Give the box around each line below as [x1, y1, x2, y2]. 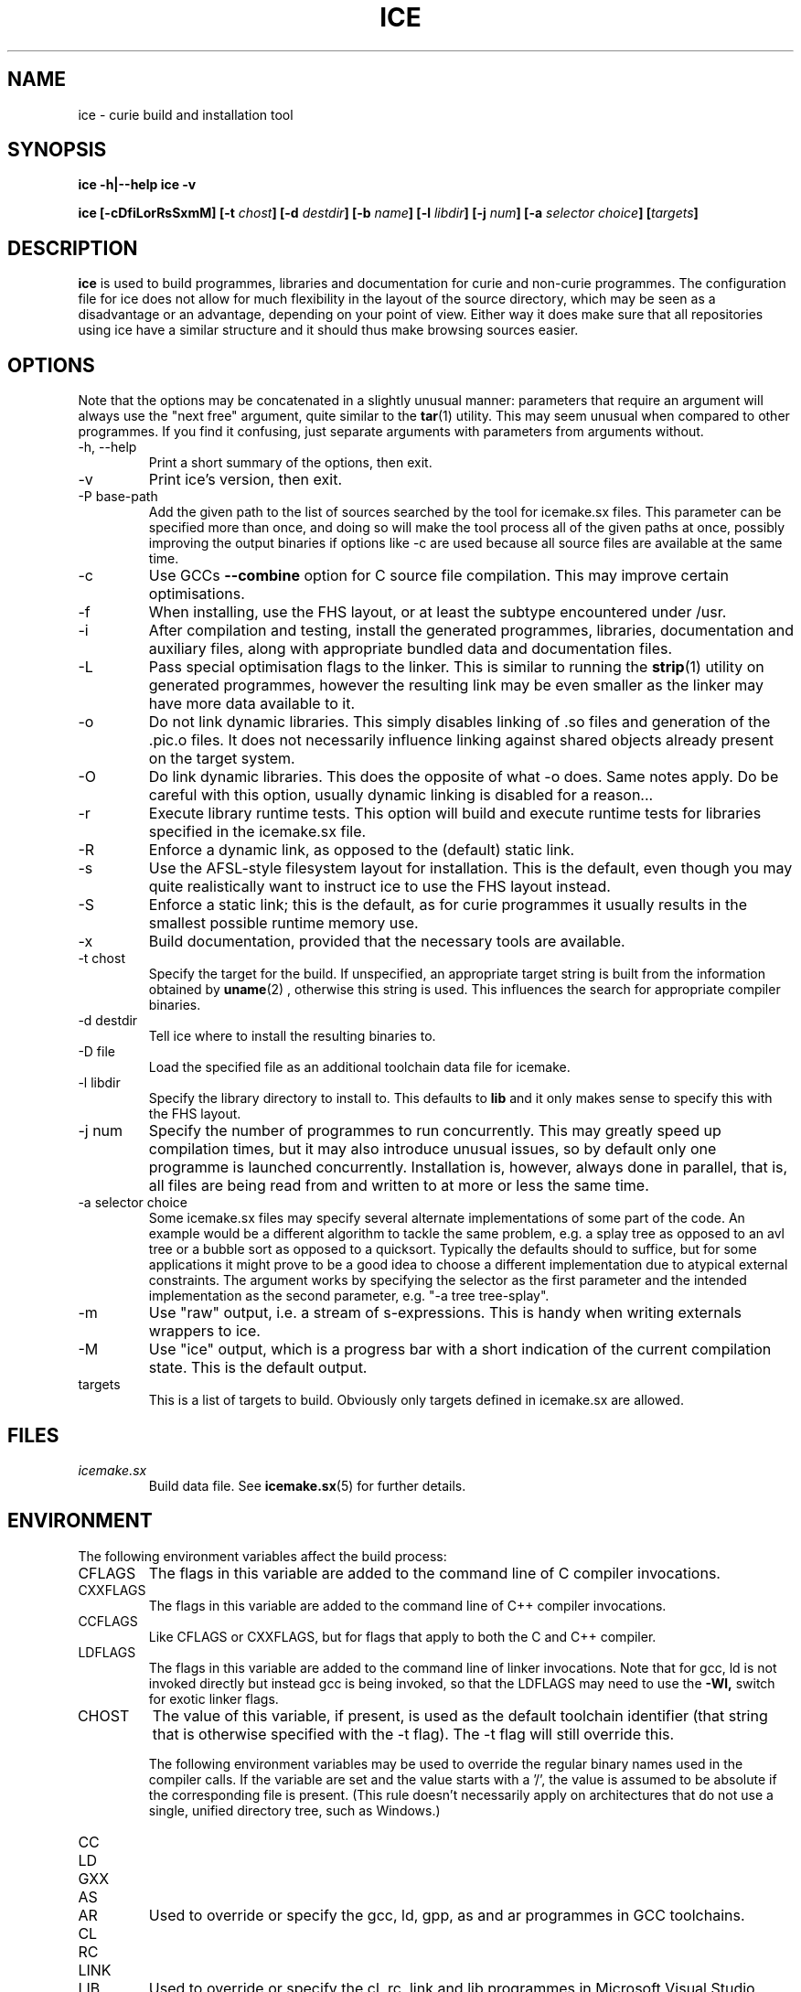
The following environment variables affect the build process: [78, 1548, 447, 1564]
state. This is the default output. [148, 1358, 368, 1377]
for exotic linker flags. [148, 1690, 279, 1707]
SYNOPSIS [7, 138, 107, 162]
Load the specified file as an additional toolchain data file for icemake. [148, 1059, 571, 1076]
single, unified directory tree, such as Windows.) [148, 1802, 441, 1818]
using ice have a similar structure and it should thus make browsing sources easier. [78, 322, 579, 338]
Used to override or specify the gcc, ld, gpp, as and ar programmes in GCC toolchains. [148, 1905, 745, 1924]
